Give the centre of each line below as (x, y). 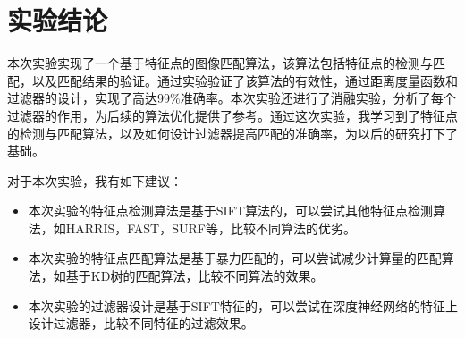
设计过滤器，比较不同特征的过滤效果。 (141, 323)
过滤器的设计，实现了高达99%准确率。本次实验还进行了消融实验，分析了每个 (232, 98)
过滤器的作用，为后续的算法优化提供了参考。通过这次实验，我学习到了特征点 (232, 115)
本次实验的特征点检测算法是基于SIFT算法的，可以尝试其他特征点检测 (230, 211)
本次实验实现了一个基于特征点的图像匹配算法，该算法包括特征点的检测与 (220, 63)
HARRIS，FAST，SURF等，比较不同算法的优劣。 (211, 228)
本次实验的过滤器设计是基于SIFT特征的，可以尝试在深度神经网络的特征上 (243, 305)
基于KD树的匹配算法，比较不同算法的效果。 (194, 276)
